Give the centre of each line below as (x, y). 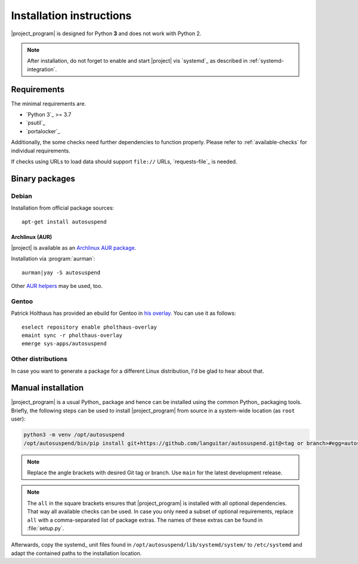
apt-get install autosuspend (64, 222)
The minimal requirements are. (49, 103)
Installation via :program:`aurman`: (53, 259)
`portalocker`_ (43, 131)
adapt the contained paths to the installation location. (76, 553)
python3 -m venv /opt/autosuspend (74, 435)
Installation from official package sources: (63, 208)
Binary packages (43, 178)
